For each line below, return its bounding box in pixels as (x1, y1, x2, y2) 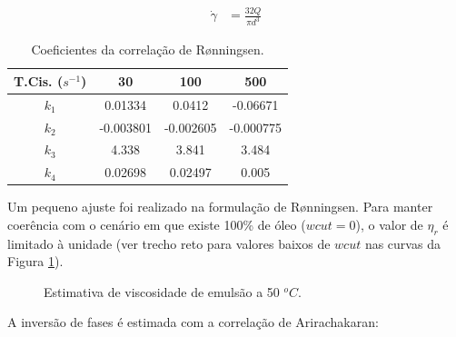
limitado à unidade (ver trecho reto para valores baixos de (7, 233, 331, 253)
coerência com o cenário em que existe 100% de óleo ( (7, 214, 306, 233)
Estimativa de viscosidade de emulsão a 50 (44, 282, 280, 301)
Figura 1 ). (7, 252, 64, 271)
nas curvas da (364, 233, 441, 253)
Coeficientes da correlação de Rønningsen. (31, 40, 264, 59)
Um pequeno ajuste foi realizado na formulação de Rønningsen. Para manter (7, 197, 433, 216)
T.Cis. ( (14, 71, 64, 90)
